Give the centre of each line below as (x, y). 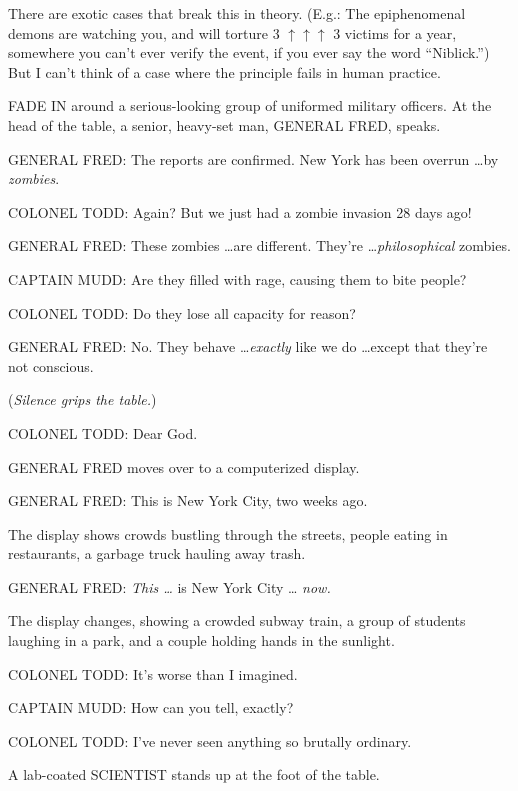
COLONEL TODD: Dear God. (103, 432)
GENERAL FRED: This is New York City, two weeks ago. (188, 500)
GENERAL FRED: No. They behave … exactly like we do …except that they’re (248, 346)
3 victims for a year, (395, 32)
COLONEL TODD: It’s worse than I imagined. (153, 673)
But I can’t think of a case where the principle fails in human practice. (224, 71)
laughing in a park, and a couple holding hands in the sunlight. (201, 640)
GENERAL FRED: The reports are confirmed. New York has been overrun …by (253, 158)
